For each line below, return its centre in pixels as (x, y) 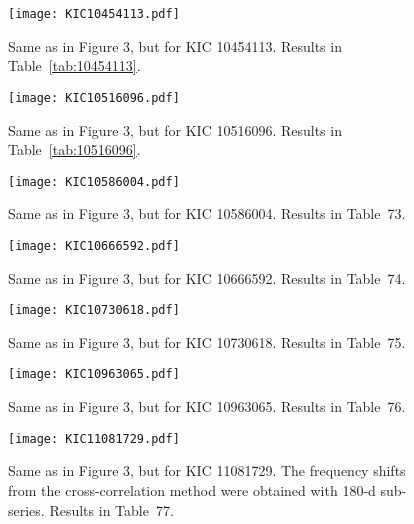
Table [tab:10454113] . (74, 65)
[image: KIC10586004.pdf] (94, 181)
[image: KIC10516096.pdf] (94, 97)
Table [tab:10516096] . (74, 149)
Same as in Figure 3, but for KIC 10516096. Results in (175, 129)
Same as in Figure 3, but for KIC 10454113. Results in (175, 45)
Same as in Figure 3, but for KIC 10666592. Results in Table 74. (207, 277)
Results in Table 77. (111, 509)
